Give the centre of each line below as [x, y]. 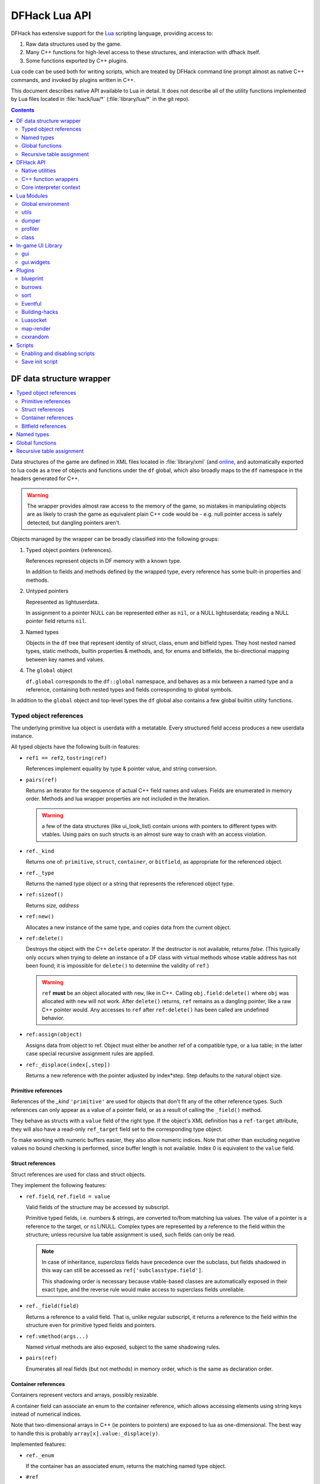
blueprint [33, 278]
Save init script [40, 362]
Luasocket [34, 320]
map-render [36, 328]
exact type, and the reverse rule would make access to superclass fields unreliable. [143, 1290]
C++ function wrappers [50, 179]
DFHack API [31, 163]
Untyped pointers [47, 591]
